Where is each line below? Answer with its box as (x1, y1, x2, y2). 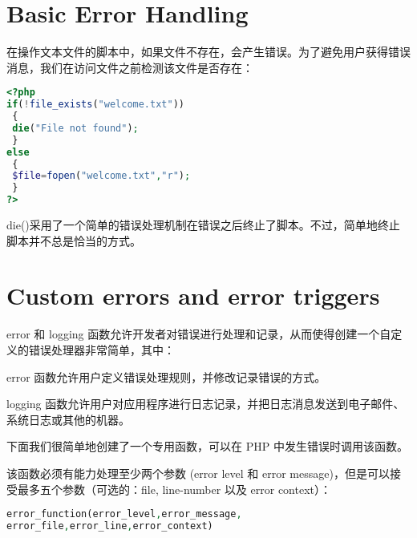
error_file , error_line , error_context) (6, 520, 213, 532)
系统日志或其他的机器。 (6, 411, 130, 427)
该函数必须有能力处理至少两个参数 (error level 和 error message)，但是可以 (6, 464, 390, 481)
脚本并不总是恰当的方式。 (6, 232, 141, 249)
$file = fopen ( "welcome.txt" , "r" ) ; (12, 170, 191, 182)
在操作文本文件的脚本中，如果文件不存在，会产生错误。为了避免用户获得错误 (6, 43, 411, 60)
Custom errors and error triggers (6, 279, 380, 312)
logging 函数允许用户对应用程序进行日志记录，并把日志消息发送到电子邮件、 (6, 395, 405, 412)
